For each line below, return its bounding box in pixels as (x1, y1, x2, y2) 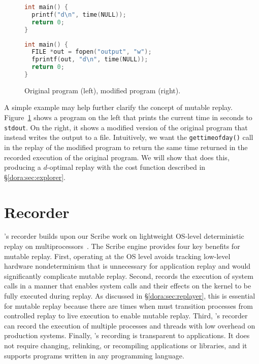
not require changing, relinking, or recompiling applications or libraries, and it (4, 340, 247, 350)
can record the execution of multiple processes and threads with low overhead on (4, 320, 255, 331)
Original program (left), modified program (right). (24, 85, 181, 95)
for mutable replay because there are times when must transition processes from (4, 300, 253, 311)
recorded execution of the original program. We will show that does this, (4, 152, 230, 162)
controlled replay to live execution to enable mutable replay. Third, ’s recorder (4, 310, 248, 321)
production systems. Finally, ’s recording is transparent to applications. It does (4, 330, 250, 341)
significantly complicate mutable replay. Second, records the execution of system (4, 270, 253, 281)
